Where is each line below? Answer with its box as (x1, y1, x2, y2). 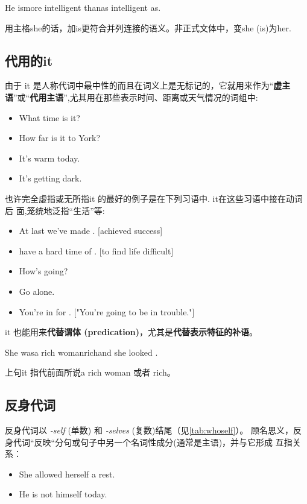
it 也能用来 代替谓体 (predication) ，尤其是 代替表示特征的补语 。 (5, 326, 258, 338)
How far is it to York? (19, 131, 101, 144)
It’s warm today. (19, 151, 80, 164)
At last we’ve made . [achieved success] (19, 224, 163, 237)
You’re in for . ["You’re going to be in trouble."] (19, 305, 195, 318)
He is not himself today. (19, 488, 107, 500)
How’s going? (19, 265, 68, 277)
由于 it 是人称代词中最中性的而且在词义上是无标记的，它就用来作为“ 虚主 (5, 79, 291, 92)
